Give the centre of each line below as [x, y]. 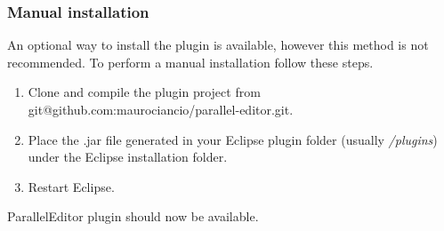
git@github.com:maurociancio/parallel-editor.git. [161, 109]
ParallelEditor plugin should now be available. [133, 216]
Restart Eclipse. [71, 186]
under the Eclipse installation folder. [128, 157]
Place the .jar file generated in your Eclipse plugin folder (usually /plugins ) [233, 139]
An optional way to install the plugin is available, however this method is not [218, 45]
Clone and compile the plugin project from [144, 92]
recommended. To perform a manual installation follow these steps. [190, 62]
